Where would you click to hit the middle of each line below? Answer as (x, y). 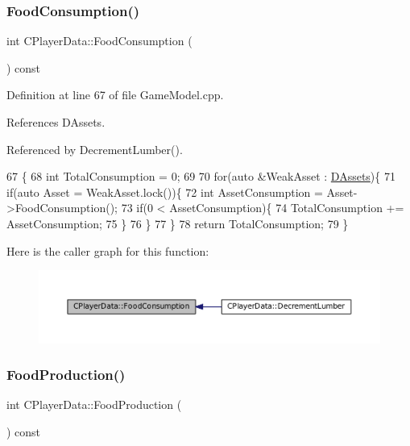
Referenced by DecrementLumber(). (95, 149)
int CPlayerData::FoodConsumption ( (99, 41)
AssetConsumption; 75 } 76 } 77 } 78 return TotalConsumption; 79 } (178, 223)
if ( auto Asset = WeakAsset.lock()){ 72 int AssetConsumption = (165, 192)
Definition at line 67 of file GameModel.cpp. (115, 95)
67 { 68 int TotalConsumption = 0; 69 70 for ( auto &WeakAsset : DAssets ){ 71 (201, 176)
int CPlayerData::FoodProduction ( (94, 404)
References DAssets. (56, 122)
